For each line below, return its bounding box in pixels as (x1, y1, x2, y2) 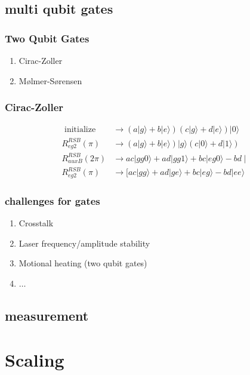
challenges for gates (5, 193, 100, 208)
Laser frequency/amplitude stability (18, 236, 150, 249)
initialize (64, 125, 96, 134)
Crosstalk (18, 217, 54, 229)
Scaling (5, 347, 64, 371)
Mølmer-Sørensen (18, 74, 82, 87)
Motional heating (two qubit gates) (18, 257, 147, 269)
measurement (5, 306, 89, 324)
